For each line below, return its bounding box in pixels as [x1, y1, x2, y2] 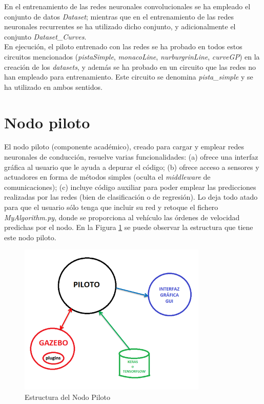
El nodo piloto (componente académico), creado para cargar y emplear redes [4, 141, 244, 152]
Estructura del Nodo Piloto [25, 391, 111, 402]
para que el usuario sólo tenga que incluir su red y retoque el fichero [4, 202, 218, 213]
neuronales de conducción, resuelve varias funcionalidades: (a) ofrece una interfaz [4, 151, 258, 162]
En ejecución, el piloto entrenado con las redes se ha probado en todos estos [4, 41, 242, 52]
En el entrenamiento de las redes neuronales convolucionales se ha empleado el [4, 1, 251, 11]
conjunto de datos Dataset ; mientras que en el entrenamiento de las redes [4, 11, 234, 22]
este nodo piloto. [4, 232, 56, 242]
